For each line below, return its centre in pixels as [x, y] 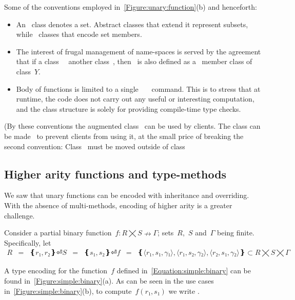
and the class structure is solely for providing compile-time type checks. [129, 108]
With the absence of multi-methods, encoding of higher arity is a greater [118, 205]
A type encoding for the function [56, 271]
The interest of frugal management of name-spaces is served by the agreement [139, 51]
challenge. [19, 215]
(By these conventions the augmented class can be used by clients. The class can [132, 126]
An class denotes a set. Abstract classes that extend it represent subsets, [132, 24]
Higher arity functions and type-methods [115, 174]
